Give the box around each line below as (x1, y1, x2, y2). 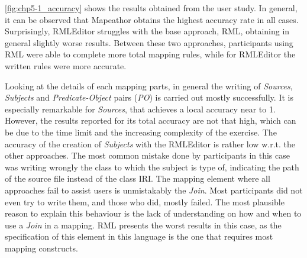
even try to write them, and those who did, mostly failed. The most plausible (5, 195, 285, 208)
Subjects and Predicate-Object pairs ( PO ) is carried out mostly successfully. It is (5, 91, 293, 104)
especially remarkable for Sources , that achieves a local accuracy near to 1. (5, 102, 276, 115)
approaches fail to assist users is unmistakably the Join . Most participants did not (5, 183, 303, 196)
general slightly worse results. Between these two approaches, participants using (5, 36, 293, 49)
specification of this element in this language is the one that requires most (5, 230, 273, 243)
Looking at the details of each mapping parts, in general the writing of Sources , (5, 79, 293, 92)
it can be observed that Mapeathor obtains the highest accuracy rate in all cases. (5, 13, 299, 25)
